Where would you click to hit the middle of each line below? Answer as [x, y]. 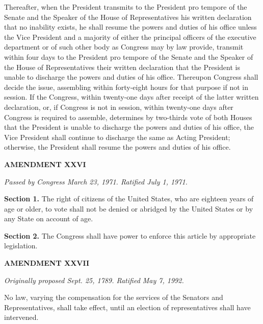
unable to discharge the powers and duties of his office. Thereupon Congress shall [131, 77]
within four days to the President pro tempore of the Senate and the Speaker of [129, 56]
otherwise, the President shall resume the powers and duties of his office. [117, 147]
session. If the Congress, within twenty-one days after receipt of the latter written [131, 97]
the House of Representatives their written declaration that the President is [122, 67]
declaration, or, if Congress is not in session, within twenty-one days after [119, 107]
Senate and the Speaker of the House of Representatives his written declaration [128, 17]
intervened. [21, 317]
